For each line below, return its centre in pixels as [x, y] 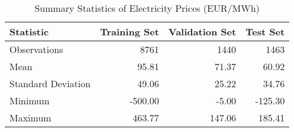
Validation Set [202, 32]
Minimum [30, 100]
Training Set [130, 32]
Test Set [265, 32]
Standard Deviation [50, 83]
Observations [36, 49]
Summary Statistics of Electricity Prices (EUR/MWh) [147, 8]
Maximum [30, 118]
